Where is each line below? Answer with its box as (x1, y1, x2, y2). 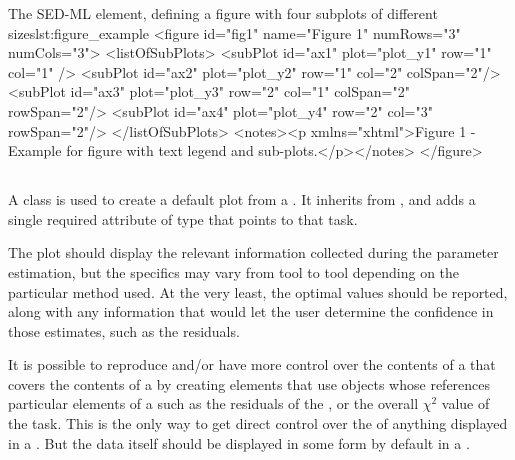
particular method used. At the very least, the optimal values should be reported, (8, 281, 508, 302)
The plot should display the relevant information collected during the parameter (8, 242, 499, 263)
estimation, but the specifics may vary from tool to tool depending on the (8, 261, 460, 282)
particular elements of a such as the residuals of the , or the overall (8, 393, 419, 414)
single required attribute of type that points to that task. (8, 208, 358, 229)
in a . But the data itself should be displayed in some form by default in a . (8, 432, 470, 453)
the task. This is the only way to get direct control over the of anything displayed (8, 413, 508, 434)
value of (441, 393, 490, 414)
